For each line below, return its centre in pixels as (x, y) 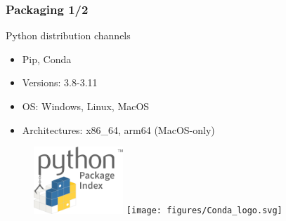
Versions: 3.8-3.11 (60, 82)
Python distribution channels (68, 35)
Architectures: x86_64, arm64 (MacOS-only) (118, 129)
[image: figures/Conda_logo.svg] (204, 211)
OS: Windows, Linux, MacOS (86, 106)
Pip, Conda (47, 59)
